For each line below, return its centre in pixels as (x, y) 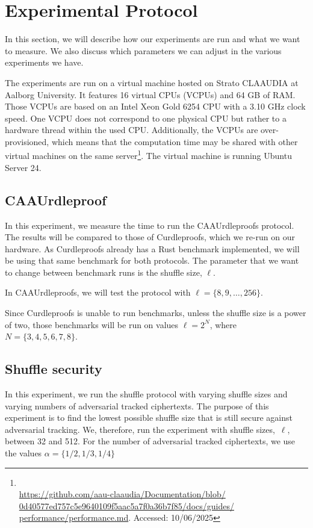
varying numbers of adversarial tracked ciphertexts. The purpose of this (137, 405)
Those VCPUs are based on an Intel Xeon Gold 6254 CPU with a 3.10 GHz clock (155, 106)
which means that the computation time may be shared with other (175, 141)
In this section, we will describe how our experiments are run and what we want (153, 39)
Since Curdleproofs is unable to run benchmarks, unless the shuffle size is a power (156, 313)
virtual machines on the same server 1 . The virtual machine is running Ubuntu (148, 155)
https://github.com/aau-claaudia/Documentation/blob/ (122, 494)
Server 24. (23, 167)
